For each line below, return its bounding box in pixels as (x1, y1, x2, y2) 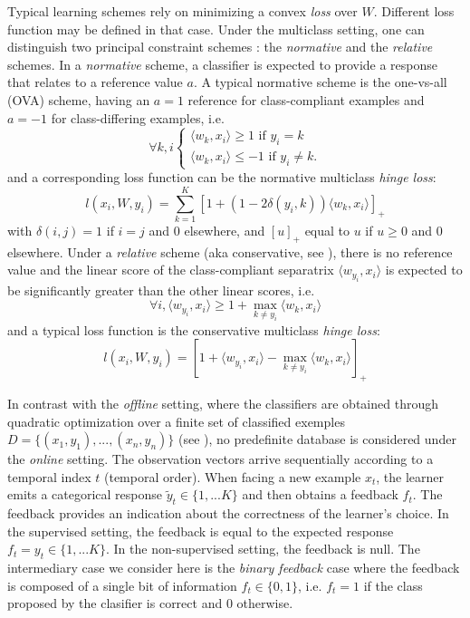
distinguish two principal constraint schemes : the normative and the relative (7, 37, 433, 56)
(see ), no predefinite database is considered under (178, 430, 456, 449)
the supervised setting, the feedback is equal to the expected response (7, 521, 394, 540)
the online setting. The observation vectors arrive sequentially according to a (7, 449, 434, 468)
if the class (363, 575, 423, 594)
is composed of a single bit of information (7, 575, 237, 594)
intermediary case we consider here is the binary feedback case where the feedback (7, 558, 460, 577)
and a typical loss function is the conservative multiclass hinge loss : (7, 320, 380, 339)
